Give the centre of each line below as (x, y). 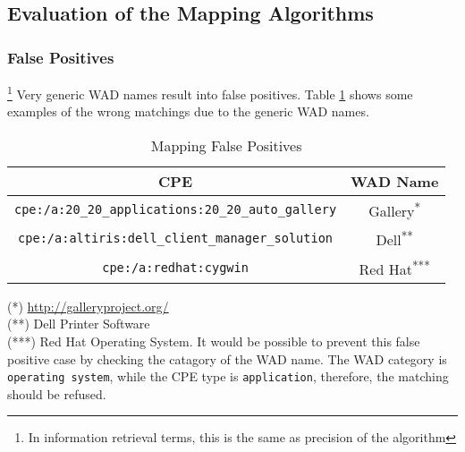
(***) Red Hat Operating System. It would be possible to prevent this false (214, 341)
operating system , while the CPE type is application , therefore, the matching (228, 376)
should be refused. (57, 393)
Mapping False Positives (226, 145)
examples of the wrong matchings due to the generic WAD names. (188, 111)
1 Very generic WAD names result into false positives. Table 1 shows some (210, 93)
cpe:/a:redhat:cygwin (175, 267)
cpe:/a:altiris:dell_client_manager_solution (176, 239)
